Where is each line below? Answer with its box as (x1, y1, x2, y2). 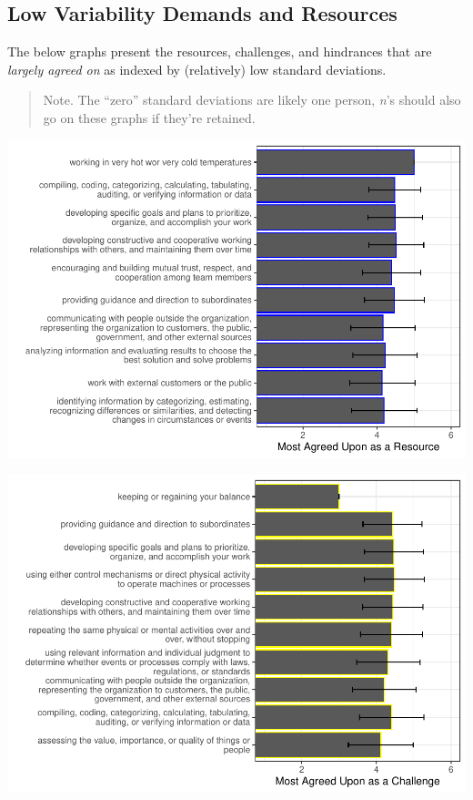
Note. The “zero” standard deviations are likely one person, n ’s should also (43, 90, 461, 109)
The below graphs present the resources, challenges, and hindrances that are (7, 42, 432, 61)
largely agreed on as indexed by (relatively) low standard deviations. (7, 59, 387, 78)
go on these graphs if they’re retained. (43, 108, 256, 127)
